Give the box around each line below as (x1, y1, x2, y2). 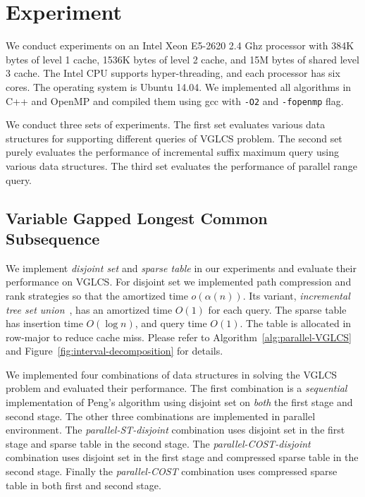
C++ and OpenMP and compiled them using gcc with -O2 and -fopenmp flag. (6, 93, 344, 108)
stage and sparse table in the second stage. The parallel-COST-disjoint (6, 436, 311, 450)
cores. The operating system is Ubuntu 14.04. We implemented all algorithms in (6, 79, 352, 94)
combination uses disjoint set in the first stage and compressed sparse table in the (6, 450, 359, 465)
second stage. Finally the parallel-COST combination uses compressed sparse (6, 464, 338, 479)
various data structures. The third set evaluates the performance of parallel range (6, 158, 357, 173)
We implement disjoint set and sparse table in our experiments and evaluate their (6, 260, 357, 275)
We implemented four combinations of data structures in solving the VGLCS (6, 367, 338, 381)
